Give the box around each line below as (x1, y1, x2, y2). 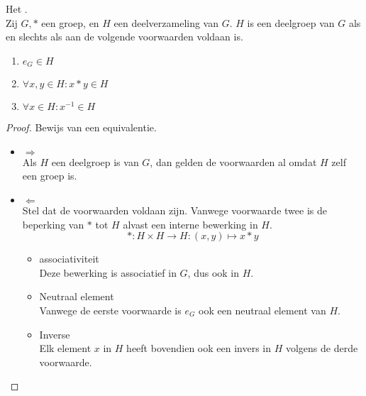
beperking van (22, 216, 84, 231)
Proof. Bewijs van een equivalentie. (6, 120, 157, 135)
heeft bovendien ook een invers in (126, 341, 271, 356)
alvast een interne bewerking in (123, 216, 258, 231)
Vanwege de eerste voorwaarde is (39, 302, 182, 317)
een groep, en (41, 15, 99, 30)
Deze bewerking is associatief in (39, 265, 177, 280)
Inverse (39, 326, 70, 341)
